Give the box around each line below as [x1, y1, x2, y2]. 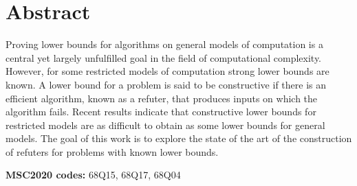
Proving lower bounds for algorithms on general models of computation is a [6, 37, 323, 51]
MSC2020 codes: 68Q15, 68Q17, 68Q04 [6, 167, 181, 182]
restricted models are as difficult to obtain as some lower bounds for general [6, 117, 325, 132]
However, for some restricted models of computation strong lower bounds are [6, 64, 329, 78]
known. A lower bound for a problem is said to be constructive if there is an [6, 77, 327, 91]
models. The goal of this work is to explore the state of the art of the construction [6, 131, 352, 146]
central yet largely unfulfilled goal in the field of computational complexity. [6, 50, 322, 65]
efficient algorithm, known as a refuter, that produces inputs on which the [6, 91, 318, 105]
